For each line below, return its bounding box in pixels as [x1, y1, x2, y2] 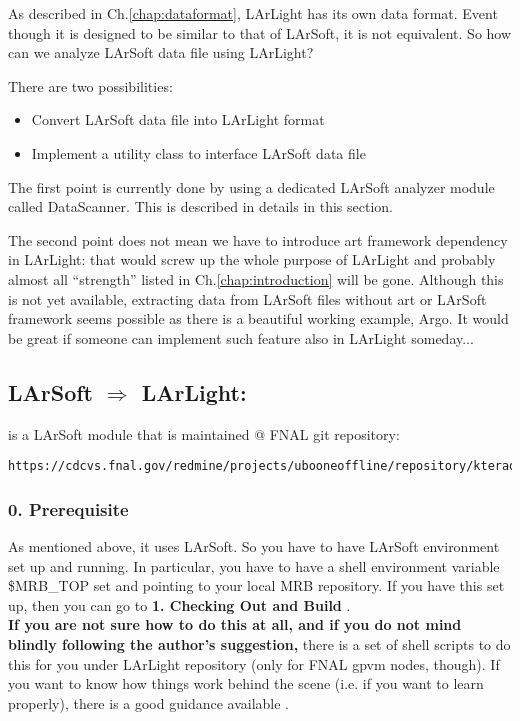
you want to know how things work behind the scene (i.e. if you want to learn [8, 673, 484, 694]
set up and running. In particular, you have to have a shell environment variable [8, 555, 500, 576]
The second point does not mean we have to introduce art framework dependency [8, 229, 508, 250]
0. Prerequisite [8, 496, 129, 521]
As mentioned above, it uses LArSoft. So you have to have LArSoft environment [8, 535, 500, 556]
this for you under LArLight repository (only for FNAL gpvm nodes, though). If [8, 653, 500, 674]
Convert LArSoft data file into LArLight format [31, 109, 325, 130]
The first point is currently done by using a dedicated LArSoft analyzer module [8, 176, 495, 197]
